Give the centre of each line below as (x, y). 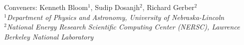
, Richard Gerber (168, 7)
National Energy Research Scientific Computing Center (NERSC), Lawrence (123, 27)
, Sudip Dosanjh (115, 7)
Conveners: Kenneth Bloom (46, 7)
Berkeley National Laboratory (49, 36)
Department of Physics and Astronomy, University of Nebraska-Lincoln (116, 17)
